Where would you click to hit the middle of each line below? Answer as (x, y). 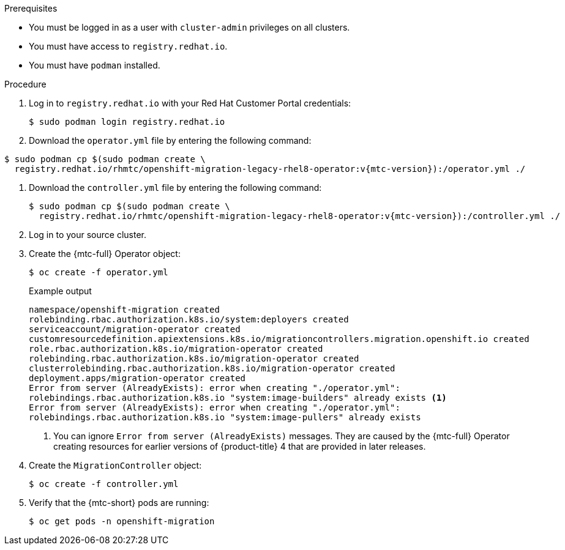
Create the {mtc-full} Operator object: (105, 254)
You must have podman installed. (95, 65)
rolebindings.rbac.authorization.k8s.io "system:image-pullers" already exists (225, 417)
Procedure (25, 84)
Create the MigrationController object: (115, 465)
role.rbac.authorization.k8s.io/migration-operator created (176, 349)
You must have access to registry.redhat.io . (128, 46)
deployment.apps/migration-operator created (137, 378)
